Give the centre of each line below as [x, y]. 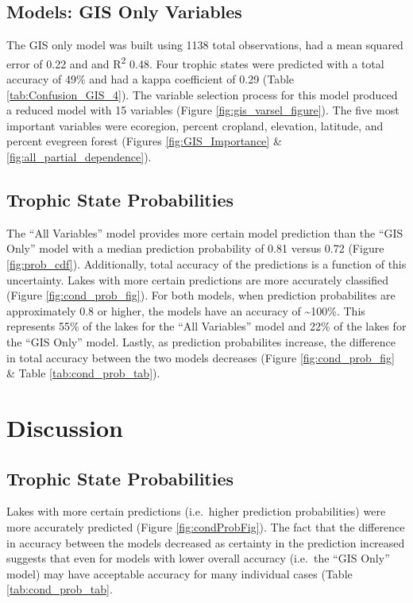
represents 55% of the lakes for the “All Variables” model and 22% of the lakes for [206, 326]
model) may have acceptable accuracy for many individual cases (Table [179, 573]
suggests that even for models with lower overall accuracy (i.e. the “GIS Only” [198, 558]
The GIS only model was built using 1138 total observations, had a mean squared [205, 45]
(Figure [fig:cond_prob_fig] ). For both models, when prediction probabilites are [201, 295]
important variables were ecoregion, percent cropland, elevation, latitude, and [195, 125]
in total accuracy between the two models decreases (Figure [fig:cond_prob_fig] [201, 357]
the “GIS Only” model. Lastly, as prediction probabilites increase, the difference [201, 341]
